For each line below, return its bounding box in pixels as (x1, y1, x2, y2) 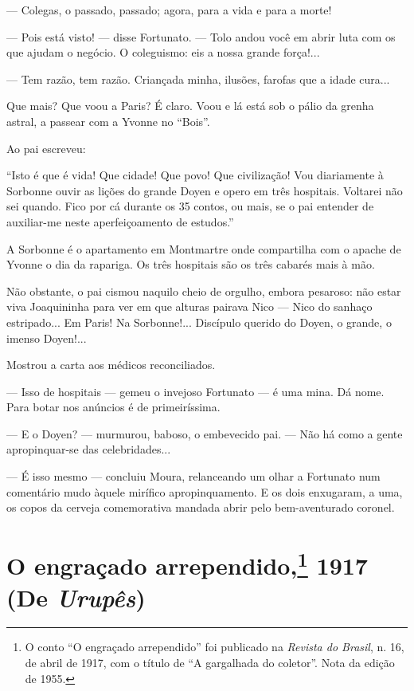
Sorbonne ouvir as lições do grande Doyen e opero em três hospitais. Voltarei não (6, 182, 403, 198)
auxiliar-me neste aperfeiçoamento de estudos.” (6, 213, 234, 230)
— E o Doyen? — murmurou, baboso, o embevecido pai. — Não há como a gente (6, 425, 403, 442)
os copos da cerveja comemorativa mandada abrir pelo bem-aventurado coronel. (6, 499, 395, 516)
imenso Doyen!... (6, 329, 87, 346)
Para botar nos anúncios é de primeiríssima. (6, 399, 221, 415)
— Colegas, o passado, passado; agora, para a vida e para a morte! (6, 2, 332, 18)
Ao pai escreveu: (6, 139, 86, 156)
